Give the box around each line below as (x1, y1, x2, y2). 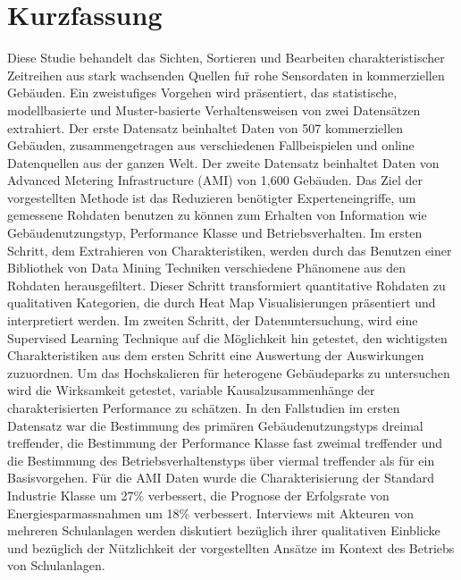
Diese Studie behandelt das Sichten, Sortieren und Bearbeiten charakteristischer (7, 48, 445, 67)
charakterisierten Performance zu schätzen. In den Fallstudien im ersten (7, 399, 400, 416)
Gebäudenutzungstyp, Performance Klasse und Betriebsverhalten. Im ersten (7, 223, 423, 242)
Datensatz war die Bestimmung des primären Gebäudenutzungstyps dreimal (7, 416, 423, 434)
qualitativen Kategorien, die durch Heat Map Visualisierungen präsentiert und (7, 293, 436, 312)
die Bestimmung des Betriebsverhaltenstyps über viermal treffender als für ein (7, 450, 435, 469)
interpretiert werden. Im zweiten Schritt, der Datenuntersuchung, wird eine (7, 311, 418, 330)
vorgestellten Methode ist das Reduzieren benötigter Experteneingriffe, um (7, 188, 416, 206)
